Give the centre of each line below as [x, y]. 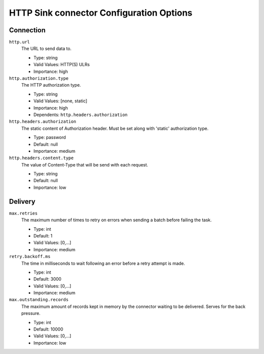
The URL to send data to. [46, 48]
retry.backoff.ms [30, 257]
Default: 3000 [47, 279]
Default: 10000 [48, 329]
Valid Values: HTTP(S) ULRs [62, 65]
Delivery [22, 201]
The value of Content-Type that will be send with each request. [85, 165]
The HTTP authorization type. [51, 85]
